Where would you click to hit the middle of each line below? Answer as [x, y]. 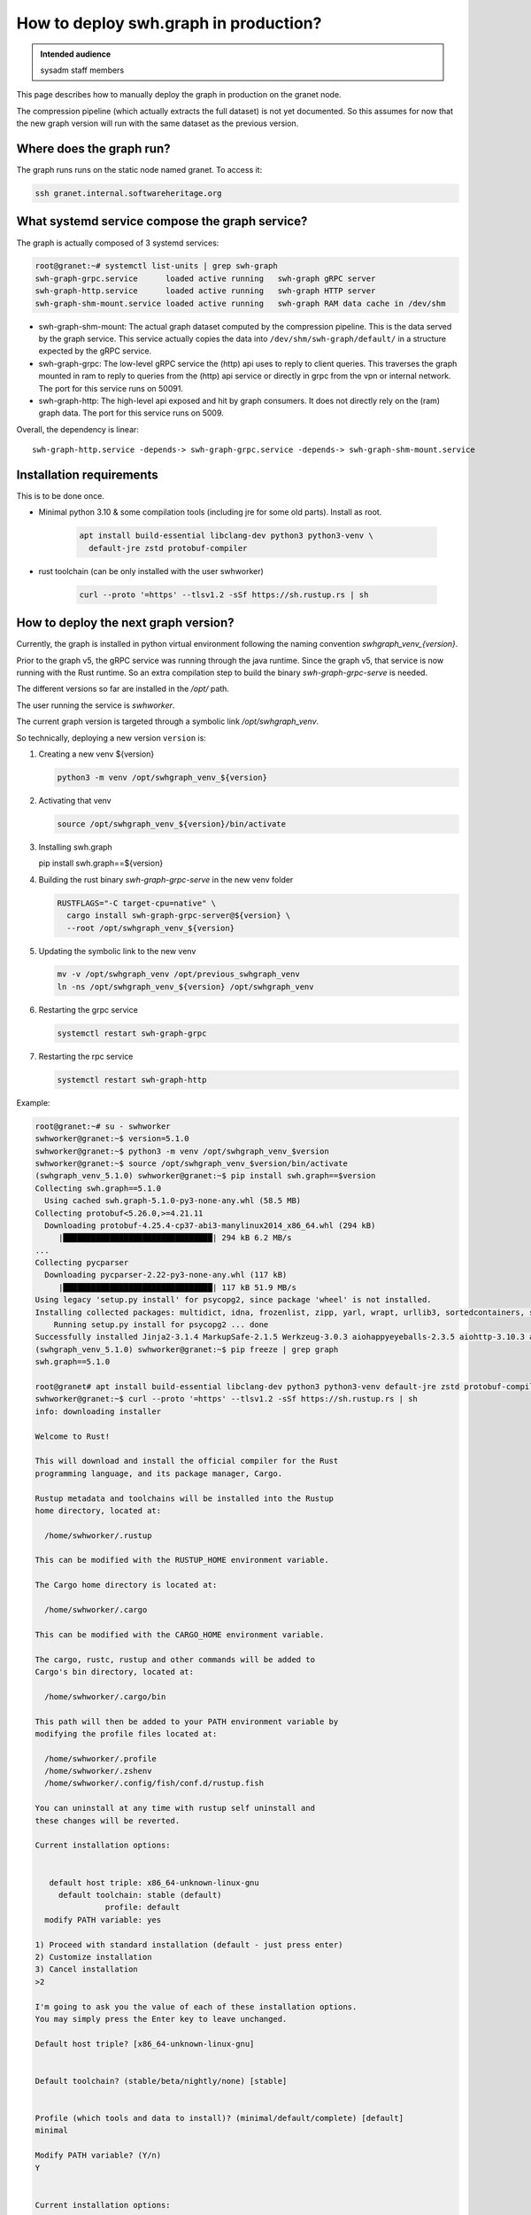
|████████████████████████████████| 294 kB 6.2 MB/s [175, 1238]
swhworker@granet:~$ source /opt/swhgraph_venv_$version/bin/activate [192, 1163]
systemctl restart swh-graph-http [132, 1080]
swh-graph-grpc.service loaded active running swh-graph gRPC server [205, 278]
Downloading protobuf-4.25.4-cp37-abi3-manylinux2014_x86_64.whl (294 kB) [210, 1225]
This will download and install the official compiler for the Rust [187, 1461]
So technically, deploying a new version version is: [112, 738]
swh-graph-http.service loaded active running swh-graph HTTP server [205, 291]
